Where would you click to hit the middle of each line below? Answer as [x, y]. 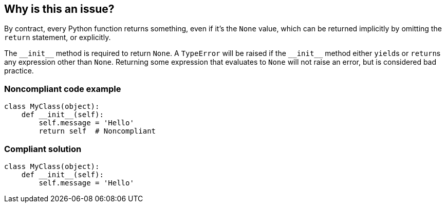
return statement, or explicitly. [58, 37]
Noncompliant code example [63, 89]
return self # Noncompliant [97, 131]
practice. [19, 71]
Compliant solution [43, 149]
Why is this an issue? [59, 9]
